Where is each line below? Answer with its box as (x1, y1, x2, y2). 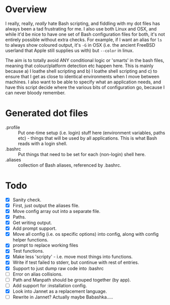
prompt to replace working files (12, 242, 79, 249)
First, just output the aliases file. (12, 202, 80, 208)
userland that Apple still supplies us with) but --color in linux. (5, 47, 134, 53)
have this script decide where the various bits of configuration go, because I (5, 84, 165, 90)
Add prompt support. (12, 225, 57, 232)
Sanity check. (12, 197, 42, 203)
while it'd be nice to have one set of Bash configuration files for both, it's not (5, 31, 165, 37)
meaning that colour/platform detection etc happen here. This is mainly (5, 63, 154, 69)
